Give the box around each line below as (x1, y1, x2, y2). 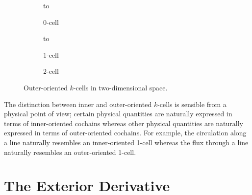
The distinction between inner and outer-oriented (4, 99, 152, 109)
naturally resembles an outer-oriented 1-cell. (4, 147, 136, 157)
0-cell (43, 17, 59, 27)
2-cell (43, 66, 59, 76)
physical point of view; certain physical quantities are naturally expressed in (4, 108, 232, 119)
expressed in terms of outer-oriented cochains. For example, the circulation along (4, 128, 247, 138)
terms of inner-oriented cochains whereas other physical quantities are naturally (4, 118, 243, 128)
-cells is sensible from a (157, 99, 227, 109)
